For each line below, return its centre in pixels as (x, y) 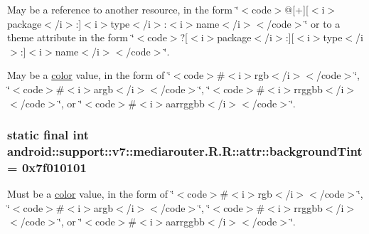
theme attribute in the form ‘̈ (71, 37)
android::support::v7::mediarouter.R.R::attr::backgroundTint (185, 151)
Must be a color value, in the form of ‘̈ (91, 194)
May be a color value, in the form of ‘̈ (89, 75)
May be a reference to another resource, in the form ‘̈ (123, 9)
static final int (48, 135)
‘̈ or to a (322, 23)
